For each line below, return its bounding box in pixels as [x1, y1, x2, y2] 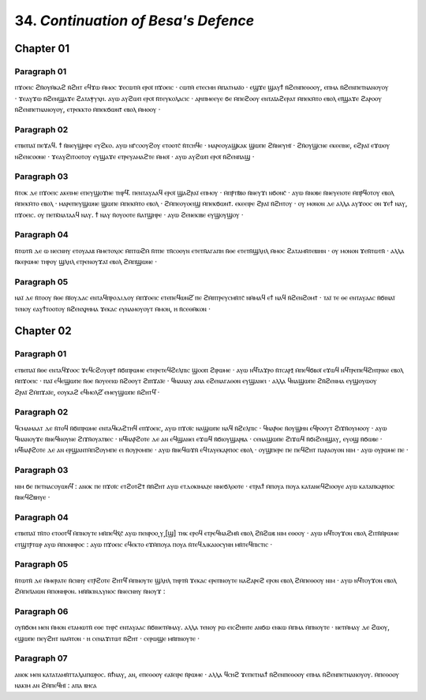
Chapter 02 [14, 324, 72, 338]
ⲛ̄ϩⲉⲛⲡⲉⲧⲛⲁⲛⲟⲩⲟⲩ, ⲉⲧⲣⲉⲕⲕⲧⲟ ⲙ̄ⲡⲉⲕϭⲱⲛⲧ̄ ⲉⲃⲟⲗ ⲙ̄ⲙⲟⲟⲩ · [14, 105, 161, 114]
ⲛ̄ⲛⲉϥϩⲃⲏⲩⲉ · [14, 493, 50, 501]
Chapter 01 [14, 42, 70, 55]
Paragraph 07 [14, 653, 68, 664]
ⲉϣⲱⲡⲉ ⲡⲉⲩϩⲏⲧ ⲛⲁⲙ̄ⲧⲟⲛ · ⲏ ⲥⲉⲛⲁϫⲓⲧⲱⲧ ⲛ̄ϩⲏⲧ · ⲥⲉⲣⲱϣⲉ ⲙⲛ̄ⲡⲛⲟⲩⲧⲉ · [14, 633, 200, 642]
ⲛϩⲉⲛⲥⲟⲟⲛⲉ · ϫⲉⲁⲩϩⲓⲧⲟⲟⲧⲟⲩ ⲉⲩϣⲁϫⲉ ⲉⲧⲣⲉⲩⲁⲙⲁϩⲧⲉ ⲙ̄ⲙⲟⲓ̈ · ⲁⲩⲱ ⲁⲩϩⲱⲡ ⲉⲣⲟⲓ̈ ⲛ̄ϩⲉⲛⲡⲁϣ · [14, 151, 255, 161]
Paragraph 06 [14, 605, 69, 616]
